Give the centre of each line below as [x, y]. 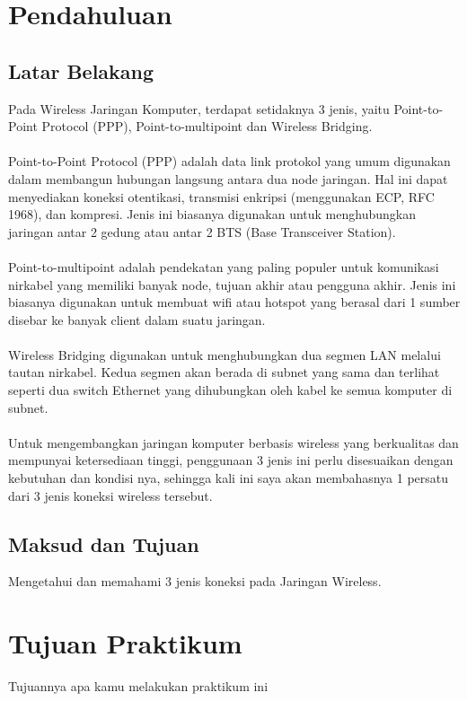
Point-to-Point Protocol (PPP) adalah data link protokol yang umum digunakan [229, 161]
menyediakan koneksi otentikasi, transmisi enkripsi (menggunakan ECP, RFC [221, 196]
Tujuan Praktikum [125, 643]
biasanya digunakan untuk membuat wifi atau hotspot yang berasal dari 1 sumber [234, 302]
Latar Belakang [81, 70]
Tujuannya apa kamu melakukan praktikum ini [138, 686]
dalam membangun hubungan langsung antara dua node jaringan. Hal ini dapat [228, 178]
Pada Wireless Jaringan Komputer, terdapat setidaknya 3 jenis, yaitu [199, 108]
